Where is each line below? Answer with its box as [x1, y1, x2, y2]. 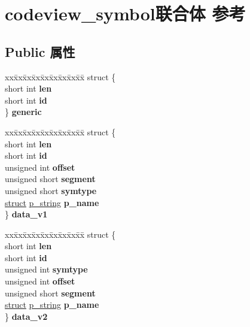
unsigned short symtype [5, 184, 97, 196]
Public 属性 [5, 42, 75, 60]
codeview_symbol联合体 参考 [5, 1, 246, 26]
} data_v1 [5, 208, 48, 220]
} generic [5, 105, 42, 118]
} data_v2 [5, 310, 48, 322]
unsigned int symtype [5, 263, 88, 275]
